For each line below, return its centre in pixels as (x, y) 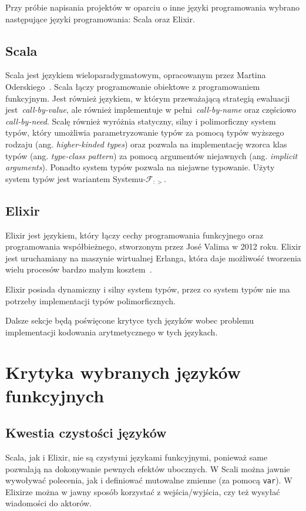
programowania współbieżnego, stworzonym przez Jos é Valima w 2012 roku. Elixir (153, 246)
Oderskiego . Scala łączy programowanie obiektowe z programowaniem (133, 86)
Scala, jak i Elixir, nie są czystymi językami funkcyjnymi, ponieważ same (137, 457)
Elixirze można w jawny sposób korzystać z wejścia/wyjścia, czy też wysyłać (143, 491)
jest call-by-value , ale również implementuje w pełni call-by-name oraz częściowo (151, 110)
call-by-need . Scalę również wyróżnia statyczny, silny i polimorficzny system (141, 121)
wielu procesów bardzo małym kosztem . (79, 269)
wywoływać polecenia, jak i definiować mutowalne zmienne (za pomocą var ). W (149, 480)
